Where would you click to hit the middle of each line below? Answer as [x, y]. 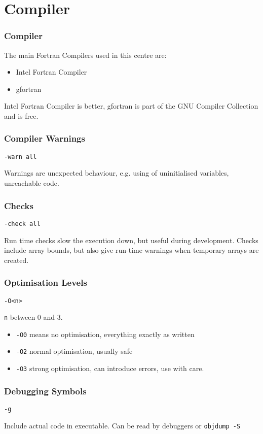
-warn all [21, 157]
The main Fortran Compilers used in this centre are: [85, 55]
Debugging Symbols [45, 391]
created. [16, 260]
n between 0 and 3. [33, 317]
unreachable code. [32, 183]
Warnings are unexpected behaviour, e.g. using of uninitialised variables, [117, 173]
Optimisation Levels [46, 282]
